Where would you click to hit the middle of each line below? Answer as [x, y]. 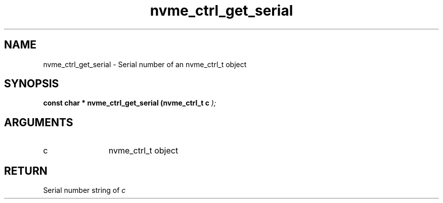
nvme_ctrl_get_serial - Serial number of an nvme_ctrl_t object [145, 64]
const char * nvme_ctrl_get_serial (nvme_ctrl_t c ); [130, 103]
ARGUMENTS [39, 122]
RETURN [26, 171]
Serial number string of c [84, 190]
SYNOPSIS [32, 84]
